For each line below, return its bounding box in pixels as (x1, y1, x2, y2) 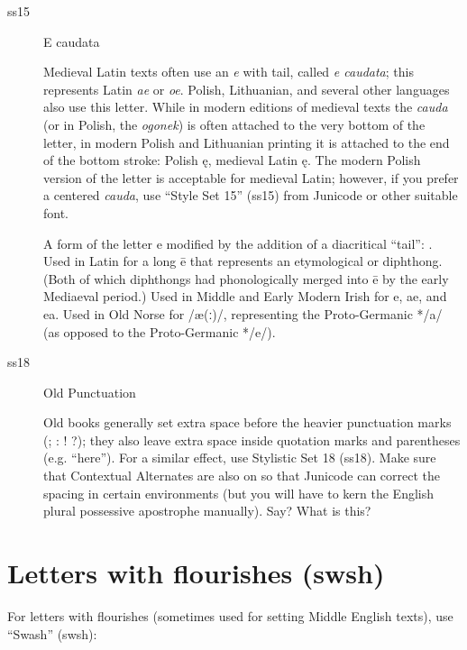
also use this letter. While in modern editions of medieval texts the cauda (43, 97, 448, 116)
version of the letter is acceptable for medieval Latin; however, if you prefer (43, 168, 459, 187)
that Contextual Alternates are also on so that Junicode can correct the (43, 466, 441, 485)
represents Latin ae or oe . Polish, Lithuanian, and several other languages (43, 79, 450, 98)
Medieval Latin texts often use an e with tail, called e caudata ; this (43, 62, 414, 81)
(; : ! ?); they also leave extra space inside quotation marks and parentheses (43, 430, 461, 449)
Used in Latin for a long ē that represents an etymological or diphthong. (43, 252, 443, 270)
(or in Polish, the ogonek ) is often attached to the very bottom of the (43, 114, 426, 133)
